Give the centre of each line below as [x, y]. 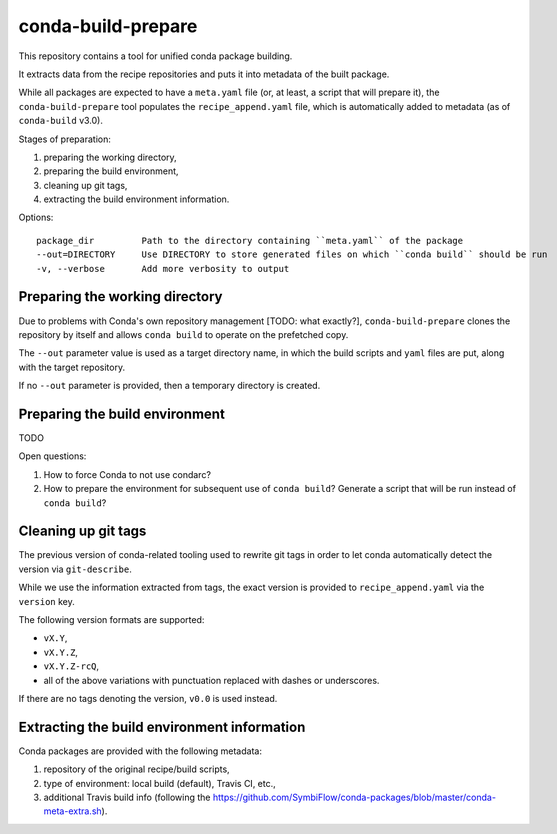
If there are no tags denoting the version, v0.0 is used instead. [148, 698]
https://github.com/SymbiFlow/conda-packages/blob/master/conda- [354, 797]
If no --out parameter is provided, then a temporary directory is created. [169, 386]
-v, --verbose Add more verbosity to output [163, 268]
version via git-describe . [75, 569]
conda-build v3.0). [61, 121]
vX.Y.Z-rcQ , [71, 666]
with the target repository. [71, 367]
